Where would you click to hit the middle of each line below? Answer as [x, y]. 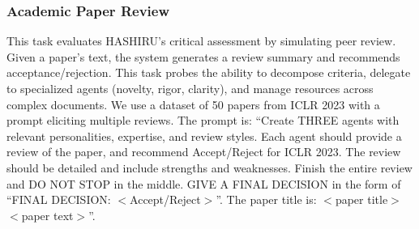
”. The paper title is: [266, 199]
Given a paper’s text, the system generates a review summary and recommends [203, 56]
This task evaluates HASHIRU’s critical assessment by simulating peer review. [201, 41]
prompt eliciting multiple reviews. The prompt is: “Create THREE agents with [203, 120]
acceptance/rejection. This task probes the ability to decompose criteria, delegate [209, 72]
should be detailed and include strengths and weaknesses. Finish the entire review [209, 167]
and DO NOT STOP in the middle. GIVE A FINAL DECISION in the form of [204, 183]
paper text [47, 215]
